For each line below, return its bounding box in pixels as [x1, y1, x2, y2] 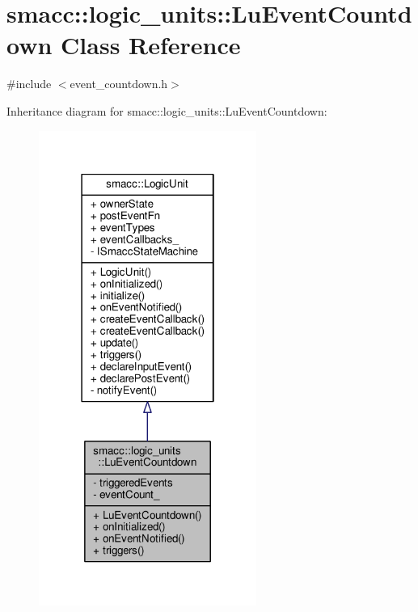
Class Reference [61, 28, 241, 61]
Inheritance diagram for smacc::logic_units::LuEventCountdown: [6, 102, 327, 119]
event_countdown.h [70, 75, 168, 92]
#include [6, 75, 52, 92]
